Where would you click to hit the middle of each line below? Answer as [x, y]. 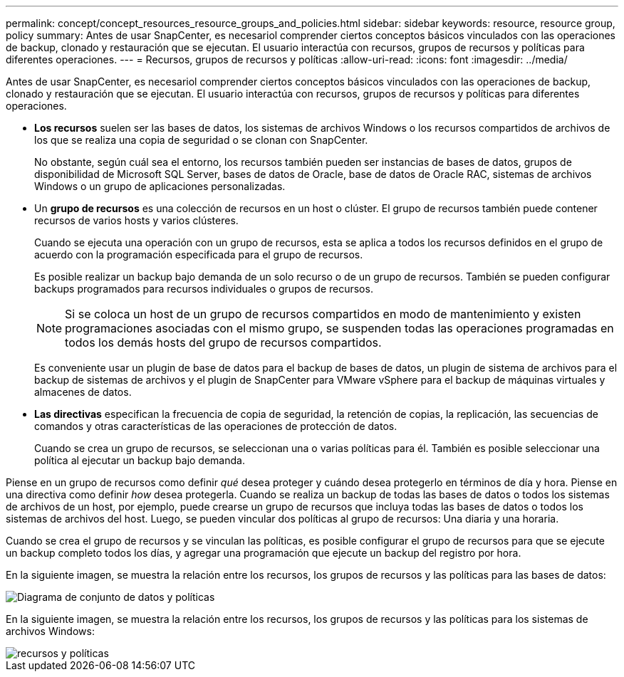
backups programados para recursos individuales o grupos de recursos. [204, 289]
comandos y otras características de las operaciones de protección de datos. [216, 426]
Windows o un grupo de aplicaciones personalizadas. [160, 186]
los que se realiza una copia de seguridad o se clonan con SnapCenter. [201, 140]
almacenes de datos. [83, 392]
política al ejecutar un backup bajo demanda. [140, 460]
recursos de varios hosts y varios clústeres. [136, 220]
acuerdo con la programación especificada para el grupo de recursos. [199, 254]
